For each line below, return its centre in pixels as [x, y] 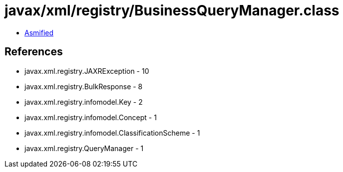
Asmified [39, 32]
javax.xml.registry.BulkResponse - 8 [84, 86]
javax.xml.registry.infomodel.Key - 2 [84, 102]
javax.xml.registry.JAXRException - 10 [87, 71]
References [34, 52]
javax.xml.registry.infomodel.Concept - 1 [91, 117]
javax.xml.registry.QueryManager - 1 [84, 148]
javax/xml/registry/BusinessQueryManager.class [172, 10]
